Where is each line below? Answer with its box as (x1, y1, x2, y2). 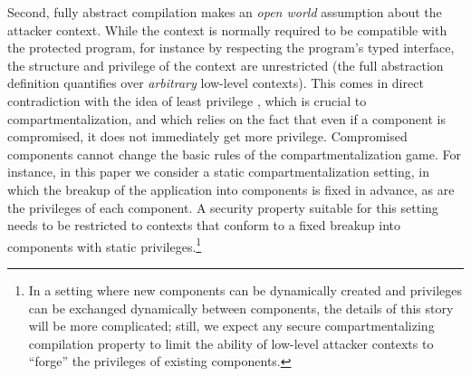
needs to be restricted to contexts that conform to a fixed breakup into (7, 216, 400, 235)
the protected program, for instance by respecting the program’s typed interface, (7, 38, 455, 57)
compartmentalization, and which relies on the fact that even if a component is (7, 109, 446, 128)
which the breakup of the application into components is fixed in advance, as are (7, 179, 455, 198)
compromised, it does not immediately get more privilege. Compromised (7, 127, 408, 146)
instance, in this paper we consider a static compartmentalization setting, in (7, 162, 429, 181)
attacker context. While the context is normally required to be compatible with (7, 20, 447, 39)
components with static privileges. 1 (7, 234, 202, 255)
